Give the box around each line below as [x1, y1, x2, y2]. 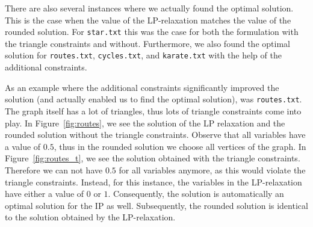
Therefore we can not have [5, 163, 103, 176]
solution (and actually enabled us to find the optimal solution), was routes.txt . [5, 93, 302, 105]
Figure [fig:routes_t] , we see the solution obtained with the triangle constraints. [5, 152, 300, 164]
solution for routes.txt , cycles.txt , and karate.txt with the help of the [5, 49, 282, 61]
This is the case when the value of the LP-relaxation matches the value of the [5, 13, 291, 26]
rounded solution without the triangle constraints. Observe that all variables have [5, 128, 306, 141]
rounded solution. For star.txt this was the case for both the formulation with [5, 25, 299, 38]
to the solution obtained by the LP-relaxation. [5, 211, 176, 223]
